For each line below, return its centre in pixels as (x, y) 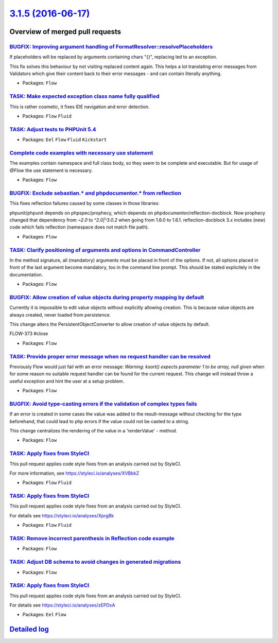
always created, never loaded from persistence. (60, 315)
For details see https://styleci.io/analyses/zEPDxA (62, 605)
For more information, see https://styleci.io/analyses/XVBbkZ (74, 473)
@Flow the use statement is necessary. (51, 170)
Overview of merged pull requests (65, 32)
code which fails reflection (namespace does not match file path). (79, 227)
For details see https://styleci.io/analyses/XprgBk (62, 515)
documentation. (26, 274)
